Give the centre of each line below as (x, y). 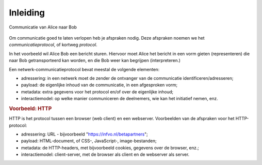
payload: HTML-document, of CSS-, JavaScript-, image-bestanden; (89, 141)
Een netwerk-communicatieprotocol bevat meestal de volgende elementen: (84, 69)
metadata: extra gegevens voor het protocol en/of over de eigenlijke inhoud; (97, 91)
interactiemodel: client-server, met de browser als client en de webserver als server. (105, 154)
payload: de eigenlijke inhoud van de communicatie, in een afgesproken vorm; (99, 85)
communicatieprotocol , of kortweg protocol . (53, 45)
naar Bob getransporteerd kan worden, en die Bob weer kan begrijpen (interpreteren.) (95, 60)
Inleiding (27, 13)
